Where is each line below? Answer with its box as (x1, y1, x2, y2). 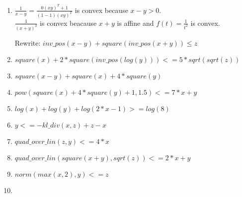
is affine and (117, 17, 154, 28)
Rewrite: (14, 37, 41, 48)
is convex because (75, 4, 128, 15)
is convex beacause (40, 17, 97, 28)
